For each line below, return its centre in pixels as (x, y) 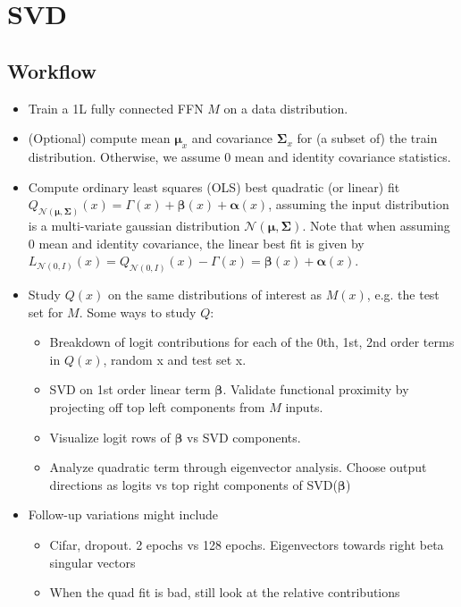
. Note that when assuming (376, 226)
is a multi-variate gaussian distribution (134, 226)
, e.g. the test (403, 295)
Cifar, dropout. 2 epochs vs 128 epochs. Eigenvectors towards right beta (247, 544)
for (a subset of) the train (367, 138)
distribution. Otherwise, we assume (124, 156)
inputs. (304, 407)
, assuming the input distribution (359, 204)
